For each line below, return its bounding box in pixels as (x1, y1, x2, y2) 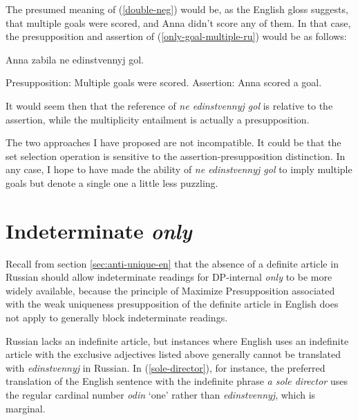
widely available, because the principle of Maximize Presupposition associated (6, 283, 335, 297)
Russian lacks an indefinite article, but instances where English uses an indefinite (6, 333, 349, 348)
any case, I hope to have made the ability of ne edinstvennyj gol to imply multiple (6, 162, 352, 177)
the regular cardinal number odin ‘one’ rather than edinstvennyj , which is (6, 388, 316, 401)
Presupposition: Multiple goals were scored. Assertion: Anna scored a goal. (6, 75, 322, 90)
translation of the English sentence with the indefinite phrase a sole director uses (6, 374, 348, 388)
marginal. (6, 401, 46, 415)
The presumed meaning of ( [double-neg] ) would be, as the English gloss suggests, (6, 2, 348, 16)
